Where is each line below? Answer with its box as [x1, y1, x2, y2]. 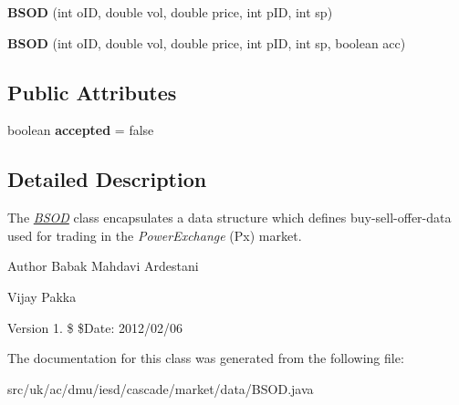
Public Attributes [7, 78, 177, 106]
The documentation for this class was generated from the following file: [7, 348, 404, 368]
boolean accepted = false [7, 120, 154, 140]
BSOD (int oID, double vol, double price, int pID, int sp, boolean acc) [7, 33, 406, 52]
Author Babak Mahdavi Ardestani [7, 256, 199, 275]
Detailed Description [7, 165, 207, 193]
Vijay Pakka [7, 286, 77, 306]
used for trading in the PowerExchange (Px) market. [7, 225, 302, 244]
